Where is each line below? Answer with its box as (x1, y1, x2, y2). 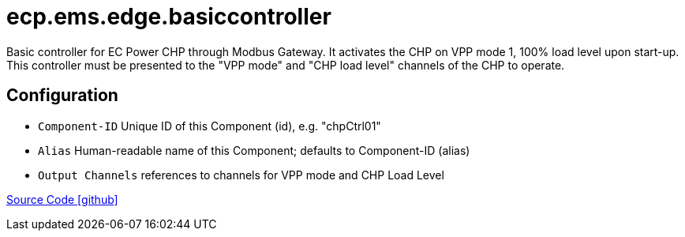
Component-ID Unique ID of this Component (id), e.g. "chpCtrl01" (38, 118, 381, 133)
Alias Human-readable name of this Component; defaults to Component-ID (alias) (38, 143, 470, 157)
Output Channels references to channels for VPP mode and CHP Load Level (38, 167, 444, 182)
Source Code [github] (6, 192, 118, 206)
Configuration (6, 85, 118, 106)
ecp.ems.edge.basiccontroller (6, 3, 331, 30)
